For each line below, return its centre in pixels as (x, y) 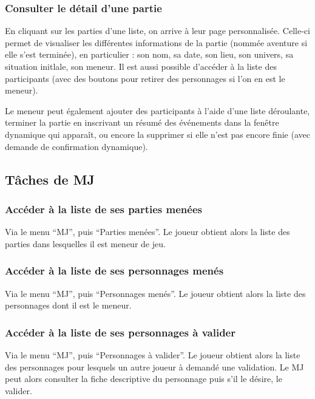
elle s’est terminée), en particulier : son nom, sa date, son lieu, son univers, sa (149, 54)
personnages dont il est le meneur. (68, 305)
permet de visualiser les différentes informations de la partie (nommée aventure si (156, 42)
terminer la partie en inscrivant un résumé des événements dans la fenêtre (142, 122)
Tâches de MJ (50, 179)
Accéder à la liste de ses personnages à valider (120, 332)
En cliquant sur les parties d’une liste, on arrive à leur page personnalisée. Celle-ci (157, 31)
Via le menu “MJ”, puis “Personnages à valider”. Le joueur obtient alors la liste (153, 354)
